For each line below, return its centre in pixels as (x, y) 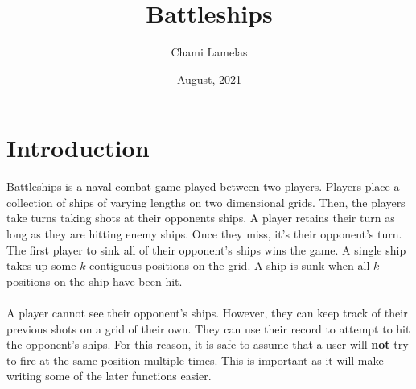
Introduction (78, 148)
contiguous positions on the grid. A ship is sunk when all (230, 265)
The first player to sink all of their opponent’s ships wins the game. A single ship (206, 249)
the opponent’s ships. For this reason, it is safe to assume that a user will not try (208, 344)
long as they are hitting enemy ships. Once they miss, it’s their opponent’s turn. (204, 234)
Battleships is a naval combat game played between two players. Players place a (203, 186)
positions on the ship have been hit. (95, 281)
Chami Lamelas (209, 52)
